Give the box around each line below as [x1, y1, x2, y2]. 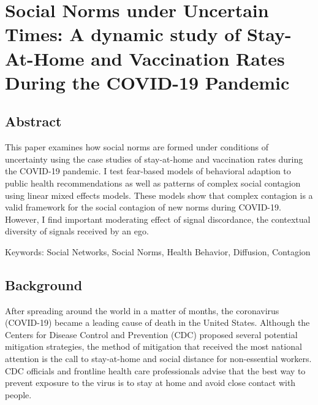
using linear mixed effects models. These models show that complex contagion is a [5, 188, 313, 201]
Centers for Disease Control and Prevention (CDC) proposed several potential [5, 328, 298, 341]
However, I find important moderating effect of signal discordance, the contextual [5, 212, 311, 225]
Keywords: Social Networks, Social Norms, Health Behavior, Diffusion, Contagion [5, 245, 311, 258]
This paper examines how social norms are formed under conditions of [5, 141, 268, 153]
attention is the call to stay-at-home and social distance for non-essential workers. [5, 352, 312, 365]
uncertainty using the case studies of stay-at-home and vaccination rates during [5, 152, 303, 165]
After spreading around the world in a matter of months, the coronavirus [5, 304, 279, 317]
